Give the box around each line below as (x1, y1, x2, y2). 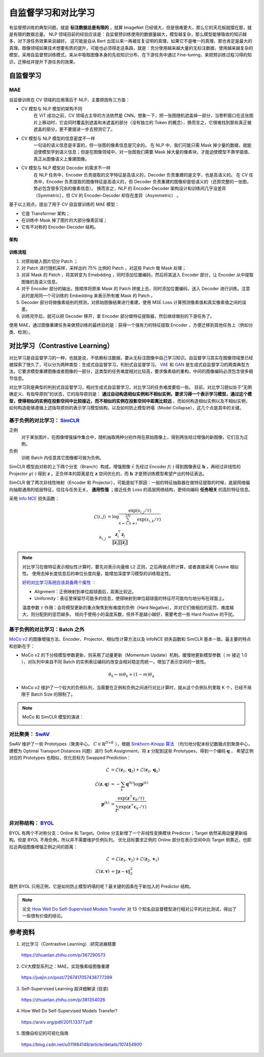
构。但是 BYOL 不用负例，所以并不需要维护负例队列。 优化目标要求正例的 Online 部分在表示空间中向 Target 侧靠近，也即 (9, 837, 252, 843)
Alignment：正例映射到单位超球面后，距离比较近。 (34, 588, 136, 594)
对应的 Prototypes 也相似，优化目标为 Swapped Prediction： (9, 755, 132, 761)
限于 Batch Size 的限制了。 (21, 691, 75, 697)
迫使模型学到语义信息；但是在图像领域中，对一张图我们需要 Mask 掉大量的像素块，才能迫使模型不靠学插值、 (33, 149, 253, 155)
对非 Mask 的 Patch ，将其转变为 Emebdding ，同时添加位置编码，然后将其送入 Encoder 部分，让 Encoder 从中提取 (21, 272, 254, 278)
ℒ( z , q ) (94, 781, 110, 787)
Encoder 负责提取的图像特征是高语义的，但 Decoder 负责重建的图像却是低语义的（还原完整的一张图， (46, 178, 251, 184)
